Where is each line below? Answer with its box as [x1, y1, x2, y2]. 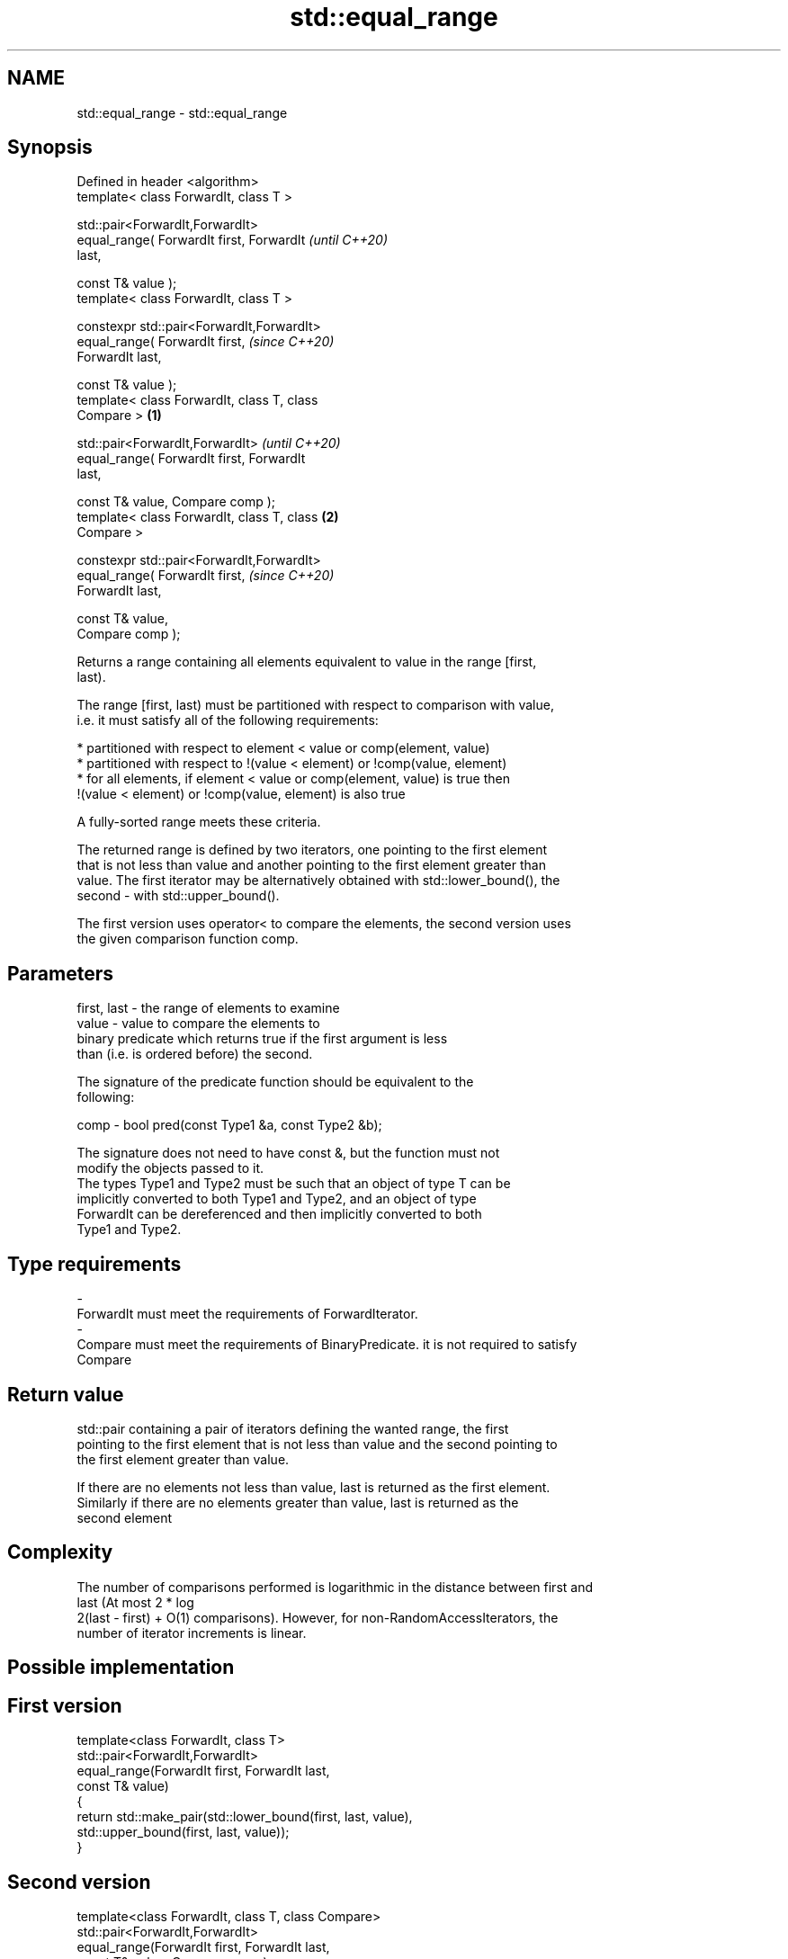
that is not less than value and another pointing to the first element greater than [76, 857, 546, 873]
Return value [7, 1382, 124, 1406]
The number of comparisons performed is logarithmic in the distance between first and [76, 1579, 593, 1595]
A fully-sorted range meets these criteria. [76, 814, 321, 830]
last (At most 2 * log [76, 1594, 194, 1610]
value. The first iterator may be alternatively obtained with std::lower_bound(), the [76, 872, 560, 889]
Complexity [7, 1541, 113, 1564]
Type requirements [7, 1252, 182, 1275]
